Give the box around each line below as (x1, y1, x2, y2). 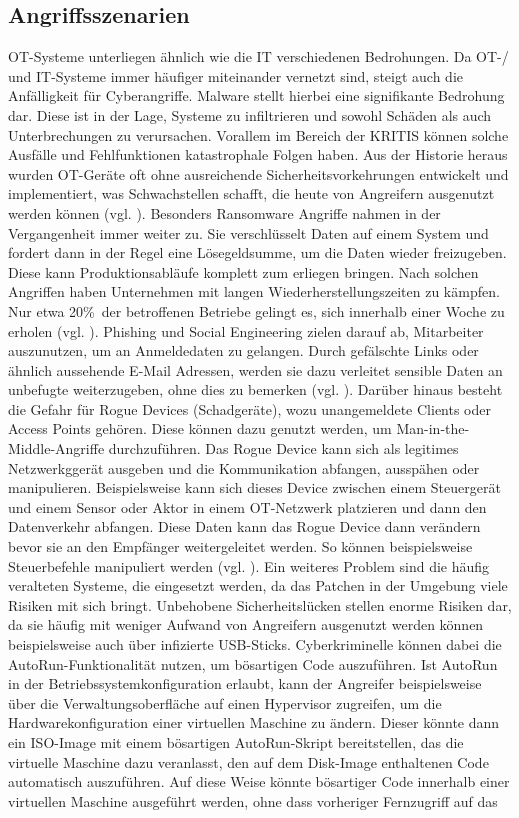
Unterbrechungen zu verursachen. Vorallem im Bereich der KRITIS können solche (8, 124, 509, 145)
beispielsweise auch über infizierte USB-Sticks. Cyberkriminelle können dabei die (8, 634, 502, 655)
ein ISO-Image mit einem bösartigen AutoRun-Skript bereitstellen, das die (8, 731, 464, 752)
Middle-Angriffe (8, 438, 105, 459)
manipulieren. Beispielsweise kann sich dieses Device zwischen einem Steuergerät (8, 477, 501, 498)
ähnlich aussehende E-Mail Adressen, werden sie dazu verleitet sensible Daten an (8, 359, 503, 380)
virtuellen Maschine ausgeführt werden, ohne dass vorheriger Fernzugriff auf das (8, 790, 498, 811)
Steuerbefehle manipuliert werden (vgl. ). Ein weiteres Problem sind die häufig (8, 555, 490, 576)
